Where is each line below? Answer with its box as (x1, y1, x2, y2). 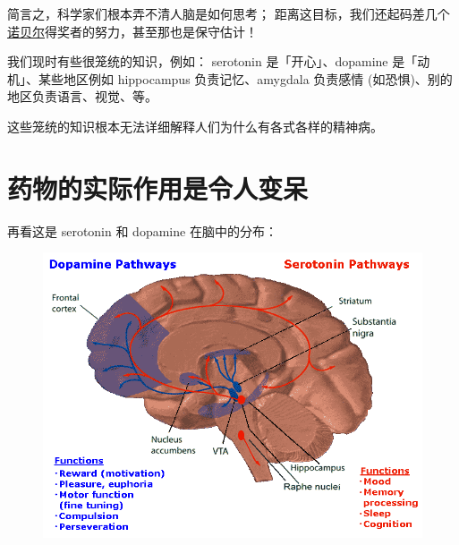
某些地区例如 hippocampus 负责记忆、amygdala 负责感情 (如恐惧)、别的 (38, 69, 453, 88)
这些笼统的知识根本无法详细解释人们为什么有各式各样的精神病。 (7, 116, 383, 135)
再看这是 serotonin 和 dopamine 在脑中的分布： (7, 221, 277, 240)
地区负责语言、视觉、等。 (7, 87, 157, 106)
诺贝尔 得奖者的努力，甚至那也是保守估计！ (7, 21, 258, 40)
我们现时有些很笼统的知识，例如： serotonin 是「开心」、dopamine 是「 (7, 52, 418, 71)
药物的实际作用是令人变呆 (7, 169, 309, 206)
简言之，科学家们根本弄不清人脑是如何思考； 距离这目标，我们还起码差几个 (7, 4, 450, 22)
